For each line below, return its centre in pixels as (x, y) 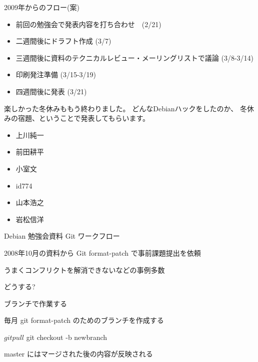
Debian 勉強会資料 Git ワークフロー (62, 236)
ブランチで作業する (35, 303)
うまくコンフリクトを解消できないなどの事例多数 (84, 269)
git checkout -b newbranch (67, 337)
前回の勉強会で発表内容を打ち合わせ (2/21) (88, 24)
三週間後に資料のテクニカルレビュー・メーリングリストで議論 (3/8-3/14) (135, 57)
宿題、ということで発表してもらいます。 (84, 118)
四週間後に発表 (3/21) (51, 91)
